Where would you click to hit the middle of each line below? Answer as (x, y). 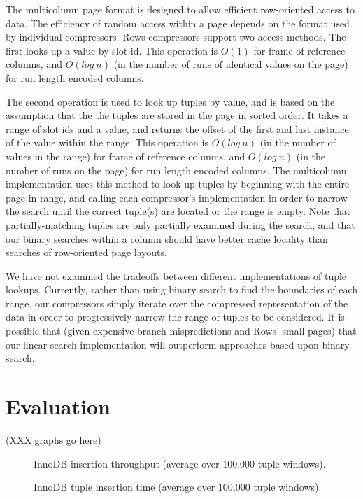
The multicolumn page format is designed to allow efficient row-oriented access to (180, 9)
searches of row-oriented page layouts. (86, 252)
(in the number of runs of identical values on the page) (231, 64)
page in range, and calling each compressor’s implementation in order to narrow (177, 197)
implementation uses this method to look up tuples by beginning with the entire (178, 184)
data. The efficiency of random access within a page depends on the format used (178, 23)
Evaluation (58, 406)
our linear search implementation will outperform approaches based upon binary (178, 344)
